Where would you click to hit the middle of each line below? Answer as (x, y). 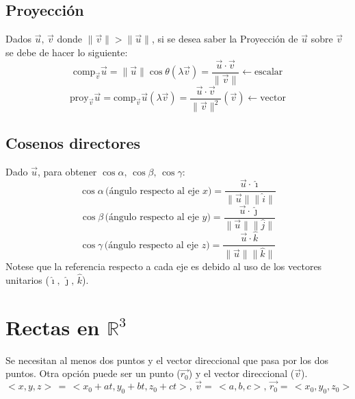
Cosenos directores (73, 142)
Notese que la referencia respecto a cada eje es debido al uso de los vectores (164, 266)
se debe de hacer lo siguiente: (67, 52)
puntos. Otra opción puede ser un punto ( (93, 373)
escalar (268, 72)
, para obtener (67, 171)
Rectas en (53, 327)
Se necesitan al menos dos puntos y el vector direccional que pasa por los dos (167, 360)
